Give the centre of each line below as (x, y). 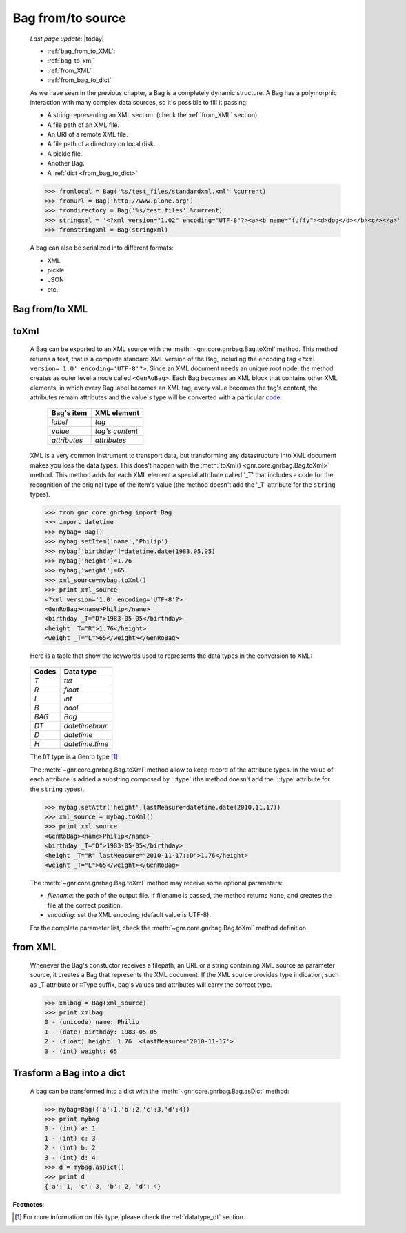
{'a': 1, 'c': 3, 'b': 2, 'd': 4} (103, 1186)
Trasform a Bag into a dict (69, 1073)
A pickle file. (65, 153)
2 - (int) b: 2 (70, 1148)
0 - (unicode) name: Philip (92, 1022)
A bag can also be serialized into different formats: (102, 248)
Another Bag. (66, 163)
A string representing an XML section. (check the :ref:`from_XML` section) (152, 115)
